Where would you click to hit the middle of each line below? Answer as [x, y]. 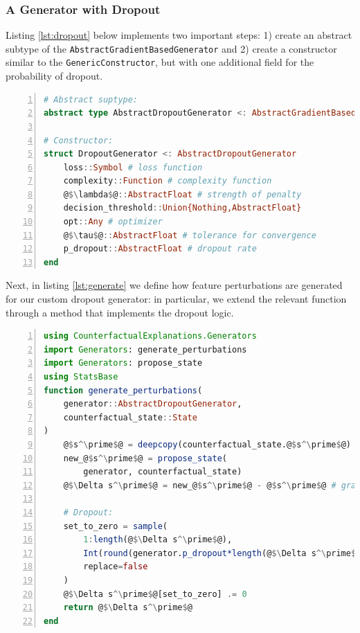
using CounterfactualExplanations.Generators [150, 336]
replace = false [116, 567]
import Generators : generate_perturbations [145, 349]
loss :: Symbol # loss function [133, 167]
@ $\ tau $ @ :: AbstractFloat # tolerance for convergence [190, 235]
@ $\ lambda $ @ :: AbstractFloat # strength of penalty [182, 194]
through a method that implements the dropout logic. [120, 312]
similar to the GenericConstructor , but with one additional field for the [160, 62]
